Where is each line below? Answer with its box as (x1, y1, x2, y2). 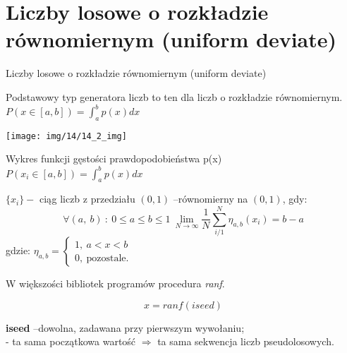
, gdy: (282, 191, 308, 206)
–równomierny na (173, 191, 248, 206)
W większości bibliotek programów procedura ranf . (6, 276, 225, 291)
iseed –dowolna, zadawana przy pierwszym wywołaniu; (6, 320, 245, 335)
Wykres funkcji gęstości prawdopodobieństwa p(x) (6, 151, 222, 166)
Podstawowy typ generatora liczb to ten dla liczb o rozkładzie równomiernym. (6, 89, 343, 104)
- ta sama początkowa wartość (6, 334, 136, 349)
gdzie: (6, 243, 30, 258)
